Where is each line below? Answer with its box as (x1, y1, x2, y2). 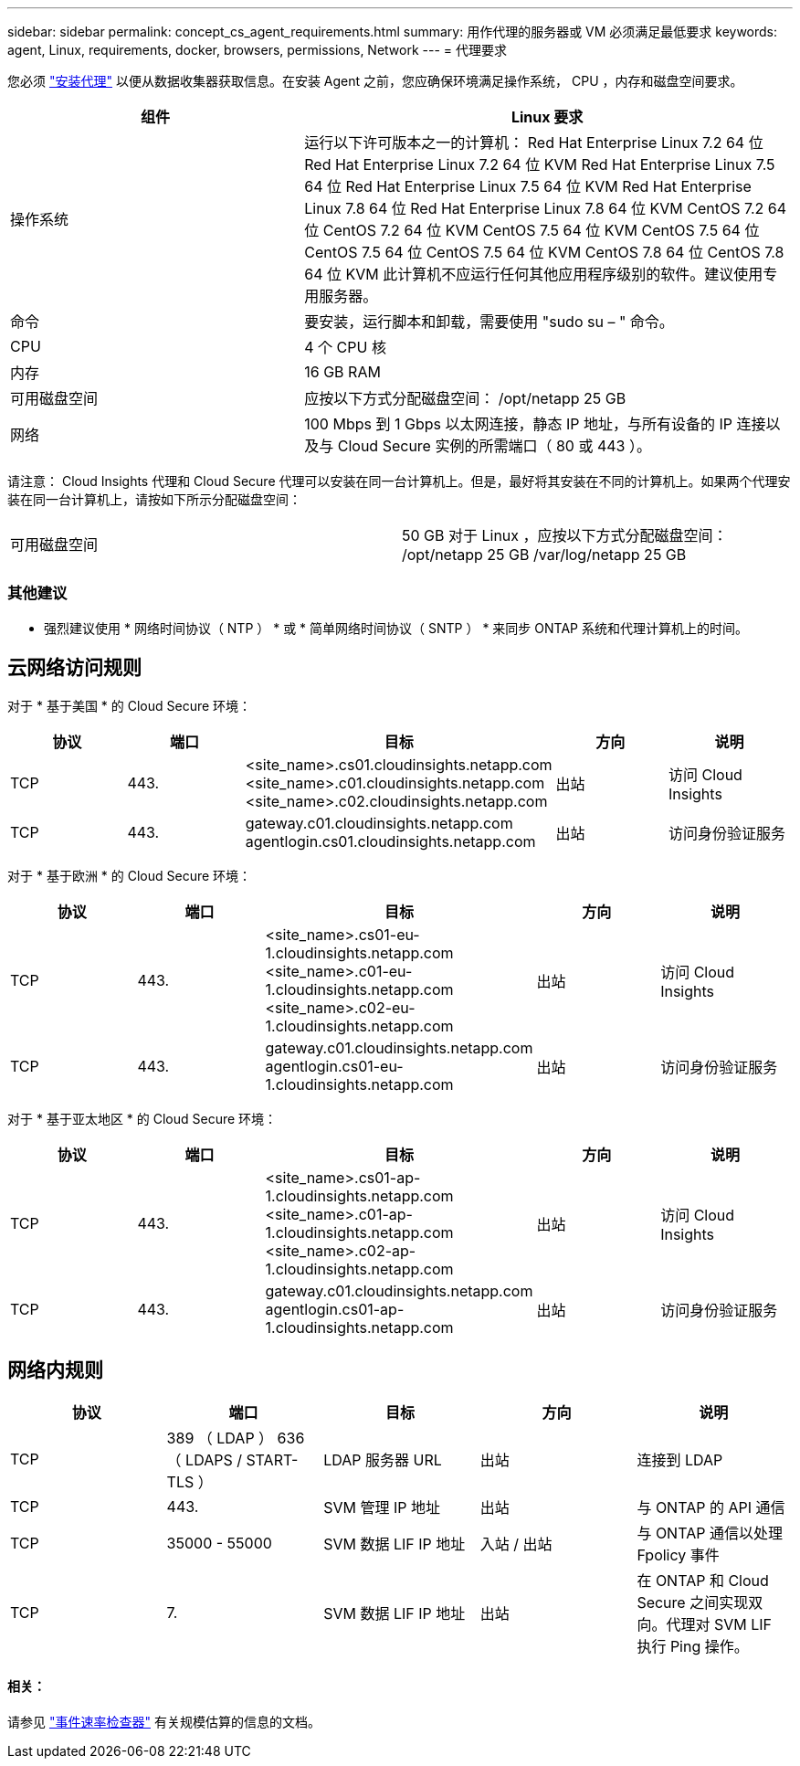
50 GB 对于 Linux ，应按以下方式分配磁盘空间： (402, 526, 728, 545)
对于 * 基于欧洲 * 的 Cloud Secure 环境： (7, 867, 252, 883)
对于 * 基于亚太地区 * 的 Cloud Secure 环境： (7, 1110, 278, 1126)
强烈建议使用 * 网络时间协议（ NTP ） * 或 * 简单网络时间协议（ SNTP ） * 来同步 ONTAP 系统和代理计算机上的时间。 (44, 619, 748, 636)
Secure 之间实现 (637, 1593, 749, 1613)
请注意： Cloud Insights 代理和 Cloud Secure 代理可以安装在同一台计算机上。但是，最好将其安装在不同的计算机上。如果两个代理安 (7, 473, 791, 489)
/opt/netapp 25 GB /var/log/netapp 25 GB (402, 545, 687, 564)
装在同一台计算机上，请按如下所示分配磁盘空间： (7, 492, 301, 507)
